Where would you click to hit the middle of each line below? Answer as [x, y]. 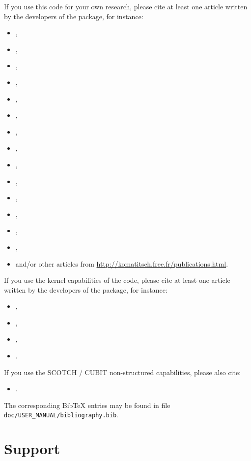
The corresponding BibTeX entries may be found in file [87, 405]
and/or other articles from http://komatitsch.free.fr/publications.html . [122, 263]
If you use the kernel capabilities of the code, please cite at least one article [117, 280]
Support [32, 448]
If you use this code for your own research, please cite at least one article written [126, 6]
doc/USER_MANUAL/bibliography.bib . [61, 415]
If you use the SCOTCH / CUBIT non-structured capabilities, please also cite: [123, 372]
